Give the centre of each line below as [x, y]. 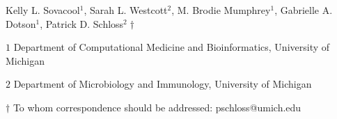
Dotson [21, 23]
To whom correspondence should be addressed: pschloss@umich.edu [157, 107]
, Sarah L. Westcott [126, 10]
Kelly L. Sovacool [43, 10]
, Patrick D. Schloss [82, 23]
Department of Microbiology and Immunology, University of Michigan [163, 84]
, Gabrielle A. [304, 10]
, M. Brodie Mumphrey [221, 10]
